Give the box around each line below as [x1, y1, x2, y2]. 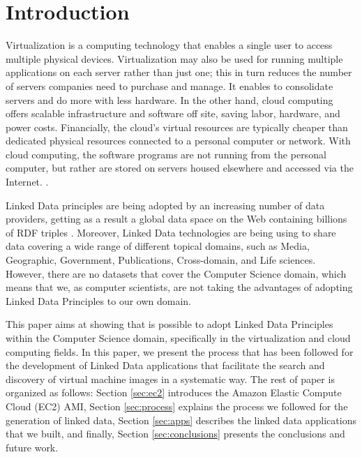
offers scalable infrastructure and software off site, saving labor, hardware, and [6, 106, 340, 121]
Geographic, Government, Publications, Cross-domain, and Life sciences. [6, 253, 316, 267]
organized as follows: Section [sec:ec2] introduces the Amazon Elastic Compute [6, 385, 342, 400]
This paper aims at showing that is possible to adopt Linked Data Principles [6, 317, 333, 331]
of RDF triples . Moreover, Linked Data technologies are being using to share [6, 225, 336, 239]
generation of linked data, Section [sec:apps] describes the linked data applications [6, 412, 356, 427]
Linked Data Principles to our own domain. [6, 293, 191, 308]
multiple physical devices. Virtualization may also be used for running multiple [6, 51, 343, 66]
